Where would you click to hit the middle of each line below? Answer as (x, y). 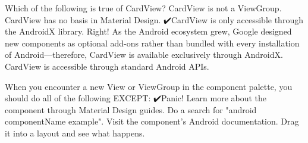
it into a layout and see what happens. (75, 133)
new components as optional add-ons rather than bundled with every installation (152, 43)
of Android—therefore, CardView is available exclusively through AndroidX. (144, 55)
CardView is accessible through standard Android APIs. (107, 66)
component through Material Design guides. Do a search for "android (131, 109)
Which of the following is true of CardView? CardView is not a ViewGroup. (143, 8)
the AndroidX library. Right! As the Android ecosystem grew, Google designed (148, 31)
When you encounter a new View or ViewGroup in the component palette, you (149, 86)
